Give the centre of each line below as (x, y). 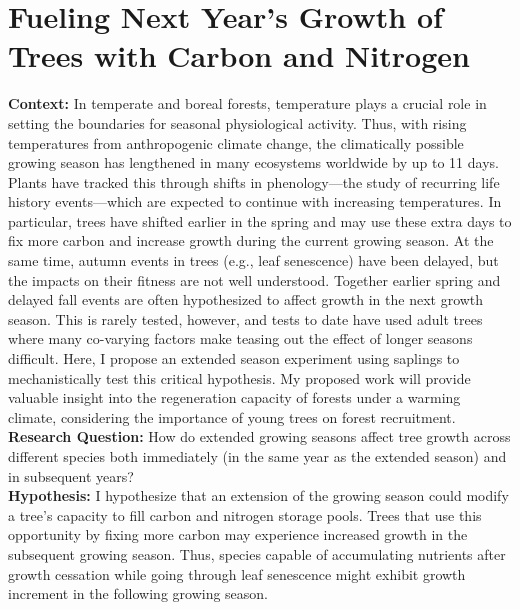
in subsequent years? (71, 475)
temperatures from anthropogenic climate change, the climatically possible (236, 142)
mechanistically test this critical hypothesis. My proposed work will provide (239, 377)
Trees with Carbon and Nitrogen (239, 55)
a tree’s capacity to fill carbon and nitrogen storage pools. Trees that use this (245, 514)
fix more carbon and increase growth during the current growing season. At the (251, 240)
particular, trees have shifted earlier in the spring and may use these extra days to (260, 220)
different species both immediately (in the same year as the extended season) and (257, 456)
